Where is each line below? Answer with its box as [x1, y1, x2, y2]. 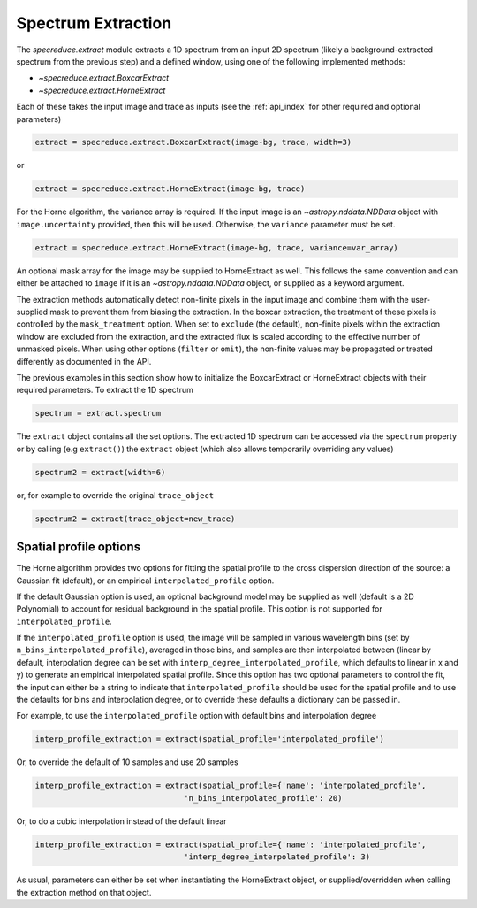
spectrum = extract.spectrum [34, 408, 162, 419]
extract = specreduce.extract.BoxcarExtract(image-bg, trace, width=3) [34, 137, 352, 148]
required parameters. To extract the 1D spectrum [16, 385, 193, 396]
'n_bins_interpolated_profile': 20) [184, 793, 343, 803]
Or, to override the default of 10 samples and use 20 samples [16, 757, 238, 767]
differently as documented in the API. [16, 356, 152, 366]
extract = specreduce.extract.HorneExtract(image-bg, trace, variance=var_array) [34, 242, 399, 252]
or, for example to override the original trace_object [16, 489, 215, 500]
